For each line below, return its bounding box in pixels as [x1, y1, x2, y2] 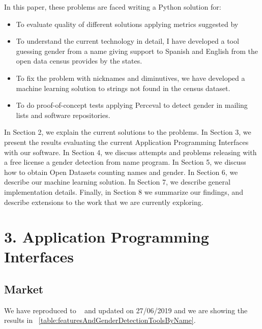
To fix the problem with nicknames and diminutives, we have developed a [16, 72, 245, 83]
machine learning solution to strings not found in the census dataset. [16, 82, 230, 93]
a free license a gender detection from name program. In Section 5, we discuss [4, 157, 246, 167]
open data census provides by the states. [16, 55, 142, 66]
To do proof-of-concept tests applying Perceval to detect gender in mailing [16, 100, 248, 110]
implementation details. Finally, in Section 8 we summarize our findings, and [4, 186, 243, 197]
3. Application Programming [4, 226, 209, 247]
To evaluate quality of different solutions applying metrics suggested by [16, 18, 239, 29]
